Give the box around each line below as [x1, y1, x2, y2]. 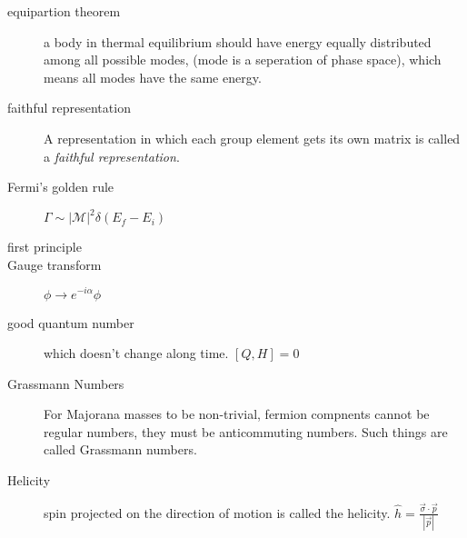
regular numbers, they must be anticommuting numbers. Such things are [44, 422, 448, 441]
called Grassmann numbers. [44, 440, 197, 459]
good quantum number [7, 313, 134, 332]
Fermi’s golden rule [7, 177, 114, 196]
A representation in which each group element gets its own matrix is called [44, 128, 461, 147]
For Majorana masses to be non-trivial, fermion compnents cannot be [44, 404, 430, 423]
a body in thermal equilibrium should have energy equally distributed [44, 32, 432, 51]
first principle [7, 237, 82, 256]
